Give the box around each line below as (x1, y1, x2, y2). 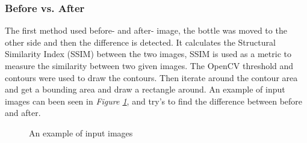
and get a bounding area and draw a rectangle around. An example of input (5, 83, 285, 96)
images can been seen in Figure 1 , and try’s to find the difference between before (5, 94, 303, 107)
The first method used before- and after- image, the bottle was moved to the (5, 24, 287, 37)
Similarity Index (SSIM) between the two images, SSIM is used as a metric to (5, 47, 291, 60)
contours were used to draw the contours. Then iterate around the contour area (5, 71, 298, 84)
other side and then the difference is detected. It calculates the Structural (5, 35, 276, 48)
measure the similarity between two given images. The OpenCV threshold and (5, 59, 294, 71)
